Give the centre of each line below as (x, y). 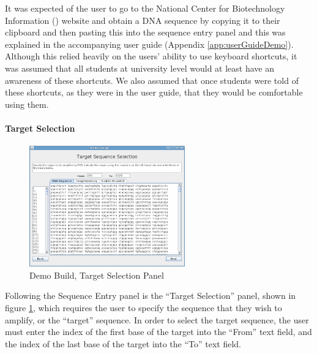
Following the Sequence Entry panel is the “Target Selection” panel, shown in (151, 296)
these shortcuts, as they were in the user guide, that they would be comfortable (154, 92)
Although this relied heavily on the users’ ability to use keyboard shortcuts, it (151, 56)
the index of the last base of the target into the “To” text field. (123, 343)
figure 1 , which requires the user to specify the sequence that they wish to (144, 307)
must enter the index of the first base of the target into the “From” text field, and (158, 332)
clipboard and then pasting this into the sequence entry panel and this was (145, 32)
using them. (27, 104)
